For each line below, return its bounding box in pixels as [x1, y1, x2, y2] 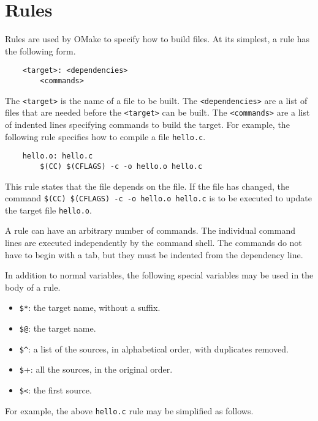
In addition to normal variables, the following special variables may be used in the [5, 269, 314, 281]
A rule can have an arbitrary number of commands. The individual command [5, 224, 295, 237]
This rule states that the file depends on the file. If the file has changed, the [5, 179, 289, 192]
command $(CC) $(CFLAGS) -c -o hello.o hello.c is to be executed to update [5, 192, 312, 204]
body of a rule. [5, 280, 61, 293]
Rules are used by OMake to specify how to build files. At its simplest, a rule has [5, 32, 310, 45]
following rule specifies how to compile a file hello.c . [5, 130, 206, 143]
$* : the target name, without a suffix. [19, 301, 161, 314]
